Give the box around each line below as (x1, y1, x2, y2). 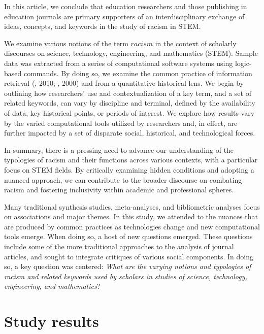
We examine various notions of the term (4, 38, 128, 48)
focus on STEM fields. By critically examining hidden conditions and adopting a (4, 164, 254, 175)
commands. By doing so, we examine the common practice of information (23, 68, 252, 78)
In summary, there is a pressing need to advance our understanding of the (4, 144, 234, 155)
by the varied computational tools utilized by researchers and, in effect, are (4, 117, 238, 128)
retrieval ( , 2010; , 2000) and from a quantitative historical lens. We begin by (4, 78, 244, 88)
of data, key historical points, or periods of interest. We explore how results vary (4, 107, 255, 118)
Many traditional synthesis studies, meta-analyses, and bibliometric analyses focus (4, 201, 260, 212)
